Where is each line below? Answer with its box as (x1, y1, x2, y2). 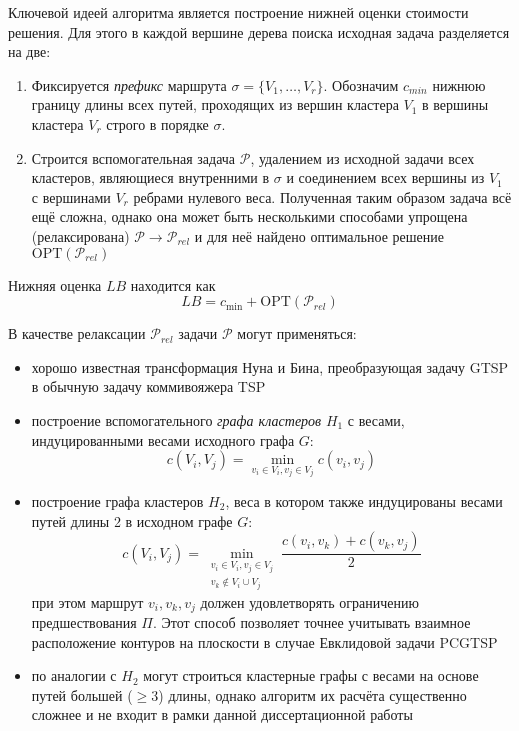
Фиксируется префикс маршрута (31, 74, 227, 95)
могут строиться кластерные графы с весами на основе (143, 665, 479, 686)
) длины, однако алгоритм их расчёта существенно (158, 684, 467, 705)
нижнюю (432, 74, 486, 95)
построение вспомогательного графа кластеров (31, 409, 322, 430)
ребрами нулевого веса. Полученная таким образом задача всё (133, 186, 512, 207)
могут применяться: (237, 323, 357, 344)
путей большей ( (31, 684, 133, 705)
